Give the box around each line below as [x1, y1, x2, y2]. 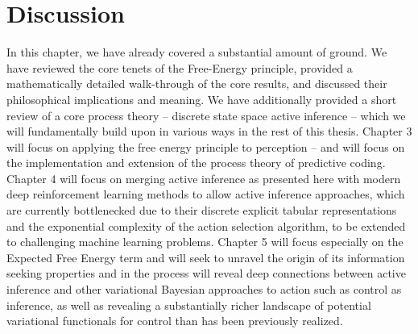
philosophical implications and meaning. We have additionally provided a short [6, 90, 397, 107]
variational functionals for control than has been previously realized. [6, 312, 343, 329]
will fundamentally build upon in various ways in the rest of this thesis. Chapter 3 [6, 123, 412, 140]
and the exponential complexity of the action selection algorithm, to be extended [6, 217, 406, 234]
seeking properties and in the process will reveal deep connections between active [6, 265, 406, 282]
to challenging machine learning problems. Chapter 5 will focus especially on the [6, 233, 404, 250]
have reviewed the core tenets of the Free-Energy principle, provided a [6, 59, 353, 76]
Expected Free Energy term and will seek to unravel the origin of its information [6, 248, 405, 265]
